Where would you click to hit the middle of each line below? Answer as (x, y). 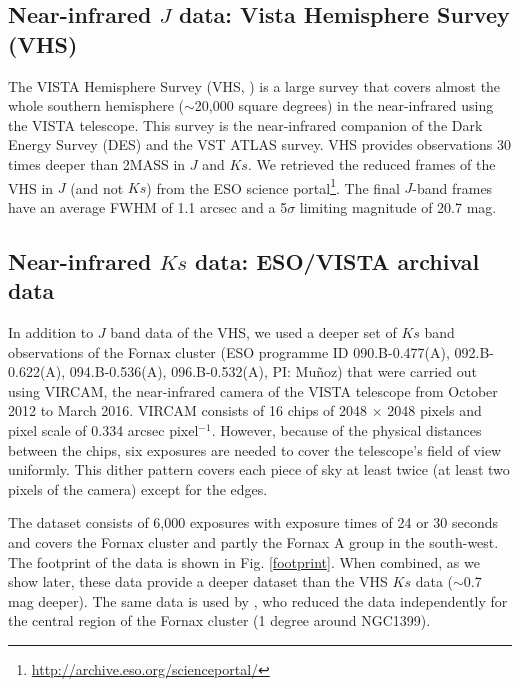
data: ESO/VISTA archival (337, 260)
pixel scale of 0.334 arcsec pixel (103, 429)
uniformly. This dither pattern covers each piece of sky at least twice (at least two (259, 469)
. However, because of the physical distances (346, 429)
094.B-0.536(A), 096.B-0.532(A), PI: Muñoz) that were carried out (273, 371)
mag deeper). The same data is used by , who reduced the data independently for (258, 600)
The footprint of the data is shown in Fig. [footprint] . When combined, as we (244, 561)
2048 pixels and (434, 410)
